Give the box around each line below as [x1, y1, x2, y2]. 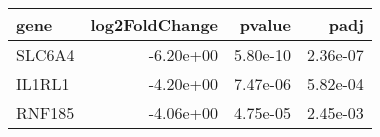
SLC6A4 [16, 43, 75, 66]
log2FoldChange [90, 13, 219, 36]
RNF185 [16, 101, 75, 124]
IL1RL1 [16, 72, 70, 95]
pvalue [239, 13, 291, 36]
